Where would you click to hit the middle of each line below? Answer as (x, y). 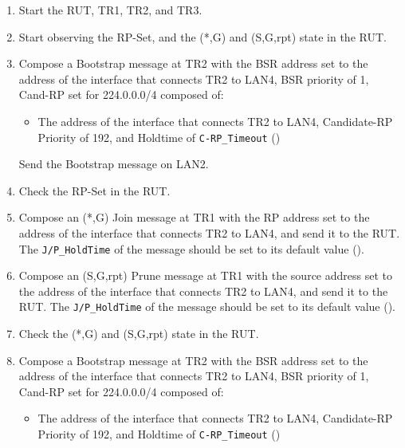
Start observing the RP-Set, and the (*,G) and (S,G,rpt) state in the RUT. (202, 36)
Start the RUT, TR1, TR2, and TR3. (110, 10)
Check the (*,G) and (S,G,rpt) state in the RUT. (139, 334)
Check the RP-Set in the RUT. (94, 190)
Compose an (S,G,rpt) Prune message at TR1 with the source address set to (205, 275)
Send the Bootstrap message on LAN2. (114, 164)
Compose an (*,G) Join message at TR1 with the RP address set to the (194, 217)
